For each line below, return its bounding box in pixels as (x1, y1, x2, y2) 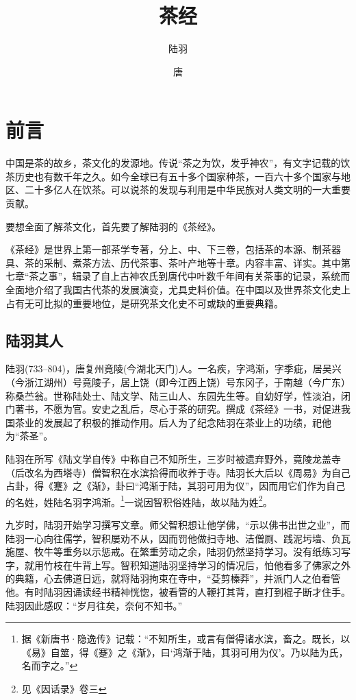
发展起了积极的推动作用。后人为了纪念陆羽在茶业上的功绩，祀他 (43, 415, 331, 429)
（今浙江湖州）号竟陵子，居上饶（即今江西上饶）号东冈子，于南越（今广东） (5, 374, 351, 389)
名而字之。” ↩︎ (21, 658, 78, 673)
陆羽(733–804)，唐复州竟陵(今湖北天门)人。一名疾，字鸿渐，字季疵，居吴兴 (5, 361, 342, 376)
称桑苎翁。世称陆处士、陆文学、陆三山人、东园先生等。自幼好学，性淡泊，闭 (5, 388, 351, 402)
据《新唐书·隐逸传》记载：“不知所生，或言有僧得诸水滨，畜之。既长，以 (21, 631, 351, 646)
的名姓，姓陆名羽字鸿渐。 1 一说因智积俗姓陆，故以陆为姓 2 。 (5, 492, 272, 509)
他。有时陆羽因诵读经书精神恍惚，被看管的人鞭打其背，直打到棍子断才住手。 (5, 584, 351, 599)
